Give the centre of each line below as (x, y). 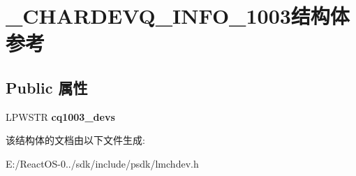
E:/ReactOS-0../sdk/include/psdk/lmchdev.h (102, 163)
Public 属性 (47, 87)
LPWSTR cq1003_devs (60, 116)
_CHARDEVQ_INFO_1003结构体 (178, 16)
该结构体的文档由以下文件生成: (75, 140)
